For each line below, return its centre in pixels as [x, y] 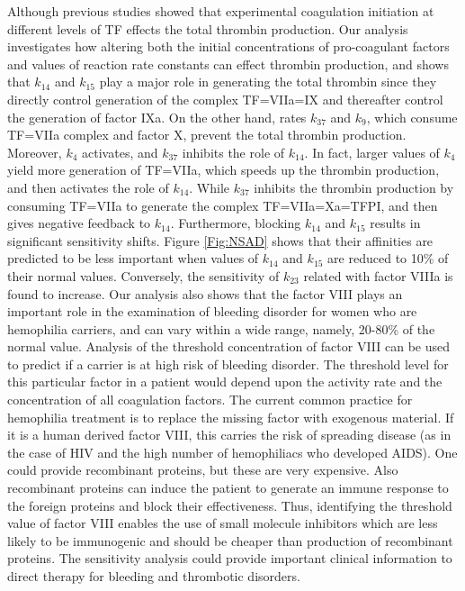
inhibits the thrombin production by [354, 187]
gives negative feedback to [79, 223]
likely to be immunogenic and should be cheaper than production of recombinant [230, 540]
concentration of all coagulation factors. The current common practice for [210, 400]
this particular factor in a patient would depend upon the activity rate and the [225, 382]
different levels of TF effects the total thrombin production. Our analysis [208, 28]
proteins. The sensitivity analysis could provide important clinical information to [230, 558]
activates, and [120, 152]
